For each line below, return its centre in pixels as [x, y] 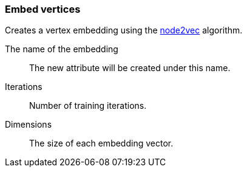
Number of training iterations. [88, 106]
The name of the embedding [62, 49]
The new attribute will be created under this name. [130, 68]
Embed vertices [43, 9]
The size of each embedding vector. [101, 143]
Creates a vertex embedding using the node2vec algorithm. [124, 30]
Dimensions [29, 125]
